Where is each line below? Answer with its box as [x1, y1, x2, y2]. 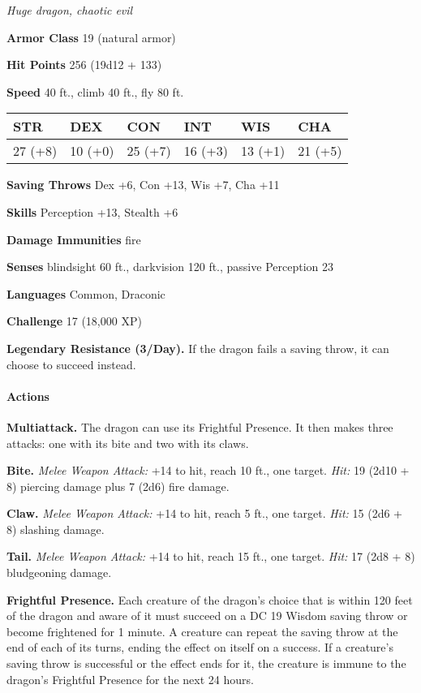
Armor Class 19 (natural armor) [6, 28, 176, 45]
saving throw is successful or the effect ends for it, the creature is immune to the [6, 655, 406, 672]
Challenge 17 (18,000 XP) [6, 312, 142, 329]
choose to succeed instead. [6, 355, 136, 372]
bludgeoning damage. [6, 564, 112, 581]
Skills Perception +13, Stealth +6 [6, 203, 178, 220]
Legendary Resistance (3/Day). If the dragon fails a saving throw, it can [6, 339, 389, 356]
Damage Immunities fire [6, 230, 141, 247]
